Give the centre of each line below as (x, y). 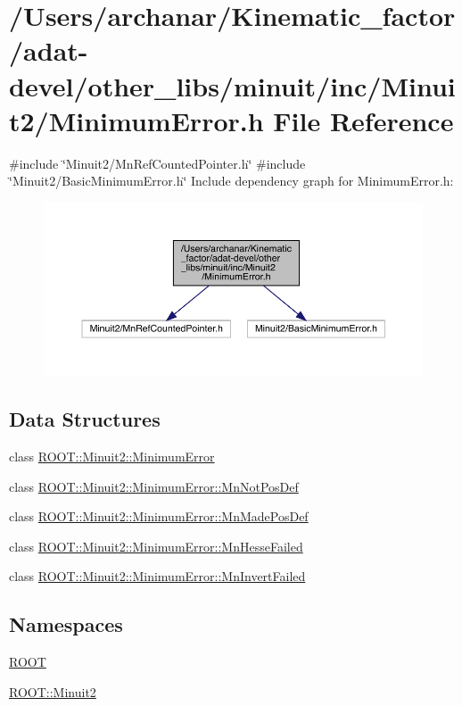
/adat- (49, 50)
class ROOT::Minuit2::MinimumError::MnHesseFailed (156, 546)
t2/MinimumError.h (136, 120)
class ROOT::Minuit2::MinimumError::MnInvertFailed (157, 576)
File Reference (363, 120)
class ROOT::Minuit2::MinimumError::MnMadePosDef (159, 516)
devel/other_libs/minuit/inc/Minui (232, 85)
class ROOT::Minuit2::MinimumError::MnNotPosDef (154, 486)
